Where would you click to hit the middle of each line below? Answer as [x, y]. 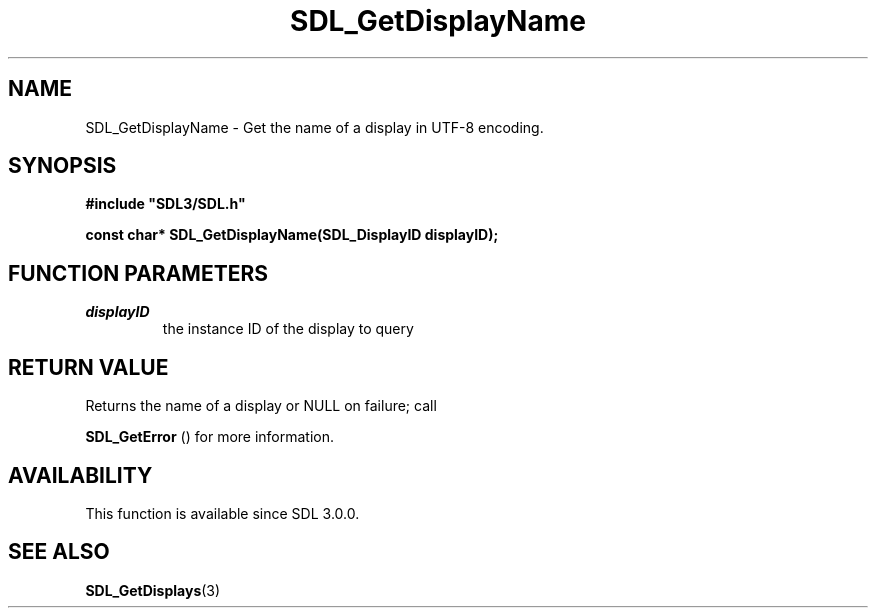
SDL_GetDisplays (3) [153, 590]
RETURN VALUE [88, 367]
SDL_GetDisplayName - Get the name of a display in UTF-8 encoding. [314, 127]
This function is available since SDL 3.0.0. [222, 513]
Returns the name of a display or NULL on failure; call [261, 406]
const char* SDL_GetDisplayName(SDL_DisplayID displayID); [292, 235]
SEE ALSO [59, 552]
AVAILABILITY [80, 475]
